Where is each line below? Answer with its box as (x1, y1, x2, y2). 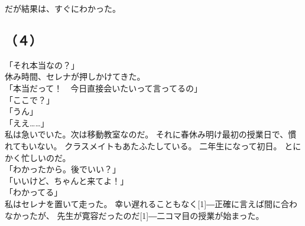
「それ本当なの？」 (5, 58, 79, 71)
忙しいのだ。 (21, 151, 71, 163)
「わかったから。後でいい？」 (5, 163, 121, 175)
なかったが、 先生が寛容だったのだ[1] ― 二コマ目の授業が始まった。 (5, 209, 264, 221)
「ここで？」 (5, 93, 54, 106)
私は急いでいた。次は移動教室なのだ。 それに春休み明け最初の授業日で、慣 (5, 128, 297, 140)
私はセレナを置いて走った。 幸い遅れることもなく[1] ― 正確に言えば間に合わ (5, 197, 298, 209)
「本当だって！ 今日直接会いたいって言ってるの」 (5, 81, 202, 94)
